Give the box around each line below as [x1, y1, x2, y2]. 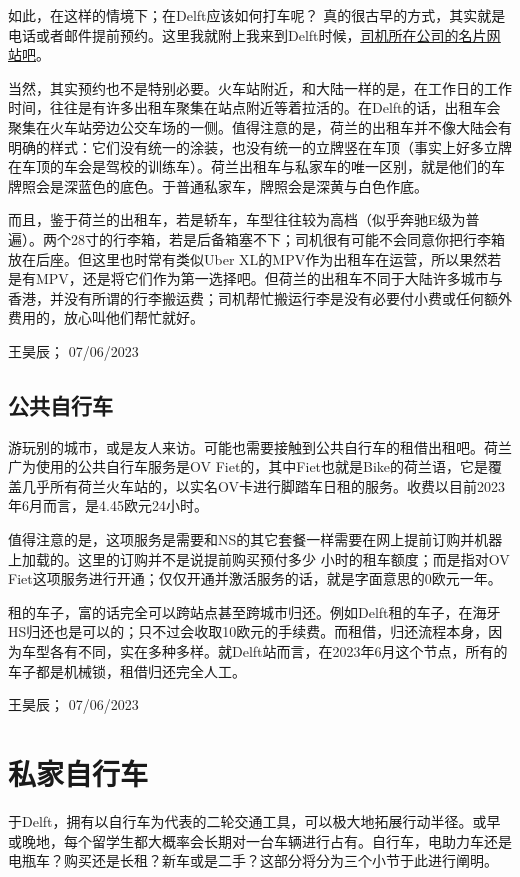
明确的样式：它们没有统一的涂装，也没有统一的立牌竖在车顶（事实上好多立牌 [8, 136, 512, 157]
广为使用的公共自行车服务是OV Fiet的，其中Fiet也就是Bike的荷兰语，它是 [8, 456, 489, 477]
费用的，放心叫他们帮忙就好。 [8, 307, 204, 328]
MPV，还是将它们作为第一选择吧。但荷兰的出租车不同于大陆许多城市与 [35, 268, 503, 289]
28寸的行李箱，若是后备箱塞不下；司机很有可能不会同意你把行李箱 [70, 228, 505, 249]
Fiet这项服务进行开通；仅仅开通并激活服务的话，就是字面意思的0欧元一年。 [8, 568, 502, 589]
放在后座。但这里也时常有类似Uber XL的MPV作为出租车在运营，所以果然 [8, 248, 488, 269]
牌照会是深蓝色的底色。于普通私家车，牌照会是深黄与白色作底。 [8, 175, 428, 196]
